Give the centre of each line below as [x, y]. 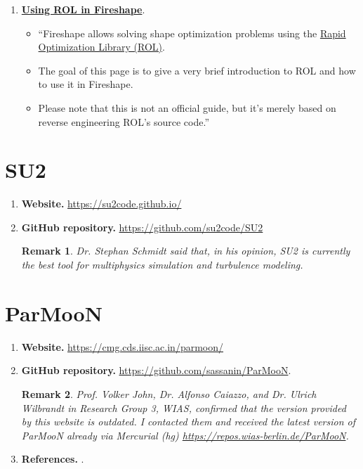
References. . [53, 459]
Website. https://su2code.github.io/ [101, 204]
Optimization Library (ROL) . [101, 47]
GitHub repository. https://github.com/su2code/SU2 [142, 227]
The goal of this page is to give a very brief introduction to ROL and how [197, 70]
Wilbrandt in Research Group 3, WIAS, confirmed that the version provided [184, 407]
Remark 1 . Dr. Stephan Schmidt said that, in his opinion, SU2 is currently [186, 251]
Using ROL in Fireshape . [83, 9]
